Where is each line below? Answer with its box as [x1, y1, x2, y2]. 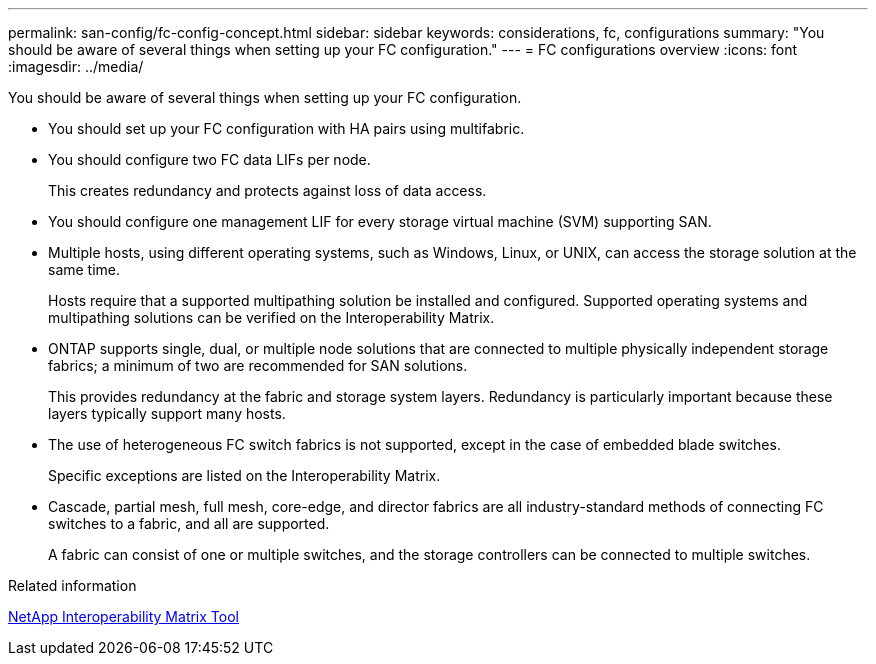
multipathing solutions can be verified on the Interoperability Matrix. [48, 309, 495, 326]
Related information [8, 577, 137, 594]
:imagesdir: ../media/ [8, 58, 144, 75]
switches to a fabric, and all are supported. [48, 515, 330, 532]
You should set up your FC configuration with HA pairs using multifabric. [48, 120, 525, 137]
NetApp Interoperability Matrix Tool [8, 608, 239, 625]
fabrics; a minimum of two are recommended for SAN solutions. [48, 357, 468, 374]
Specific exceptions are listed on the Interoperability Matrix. [48, 467, 441, 484]
